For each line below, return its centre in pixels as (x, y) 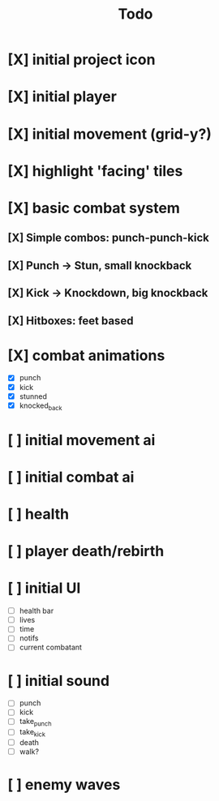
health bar (36, 611)
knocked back (41, 406)
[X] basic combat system (94, 208)
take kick (32, 733)
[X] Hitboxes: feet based (71, 321)
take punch (35, 722)
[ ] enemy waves (64, 785)
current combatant (51, 647)
